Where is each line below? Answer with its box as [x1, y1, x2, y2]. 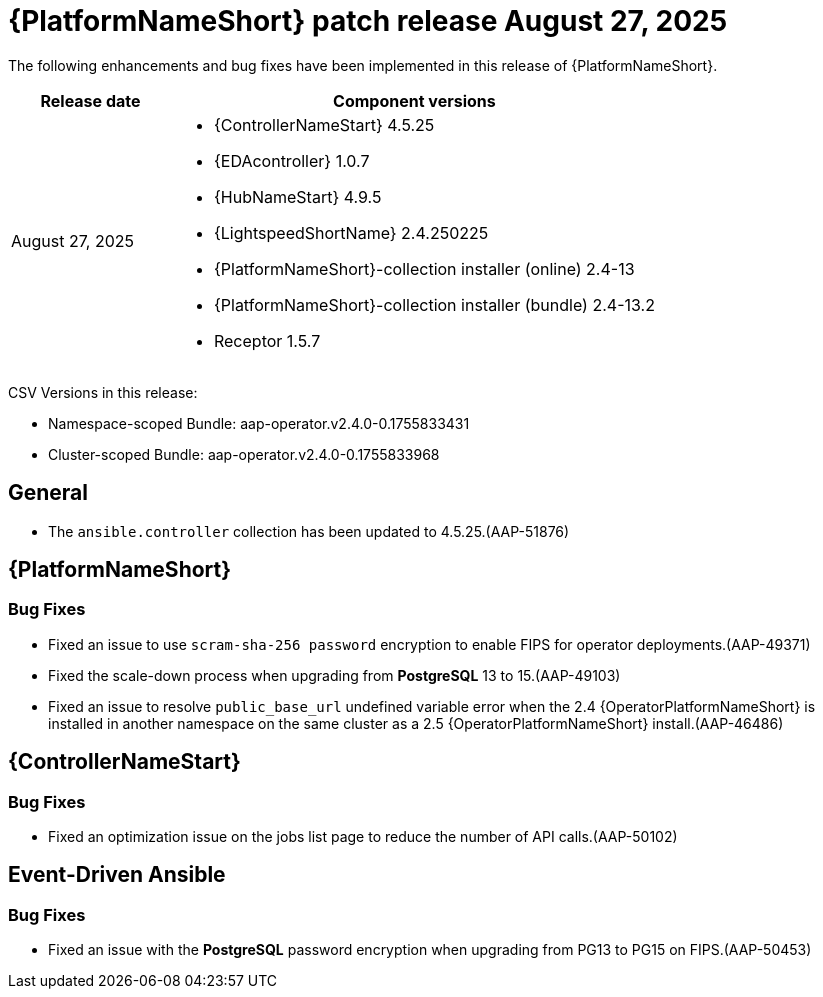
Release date [40, 90, 141, 111]
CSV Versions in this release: [8, 383, 198, 401]
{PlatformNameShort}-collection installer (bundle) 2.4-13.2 [213, 294, 655, 315]
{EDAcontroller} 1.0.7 [213, 150, 370, 171]
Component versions [333, 90, 496, 111]
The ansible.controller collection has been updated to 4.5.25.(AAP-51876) [48, 522, 570, 540]
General [8, 480, 89, 506]
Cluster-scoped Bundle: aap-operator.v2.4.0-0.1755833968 [48, 445, 440, 463]
